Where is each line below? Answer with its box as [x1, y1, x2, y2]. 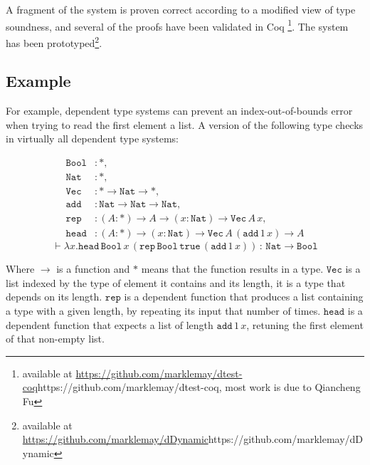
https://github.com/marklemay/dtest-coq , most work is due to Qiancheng [37, 380, 361, 395]
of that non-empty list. [6, 331, 105, 346]
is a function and [56, 261, 130, 276]
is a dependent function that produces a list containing [124, 289, 364, 304]
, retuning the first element [246, 317, 364, 332]
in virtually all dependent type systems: [6, 131, 179, 146]
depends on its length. [6, 289, 102, 304]
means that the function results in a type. [141, 261, 324, 276]
